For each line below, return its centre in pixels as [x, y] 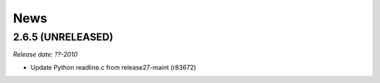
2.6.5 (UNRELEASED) [63, 37]
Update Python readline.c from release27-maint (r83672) [113, 67]
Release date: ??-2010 [45, 54]
